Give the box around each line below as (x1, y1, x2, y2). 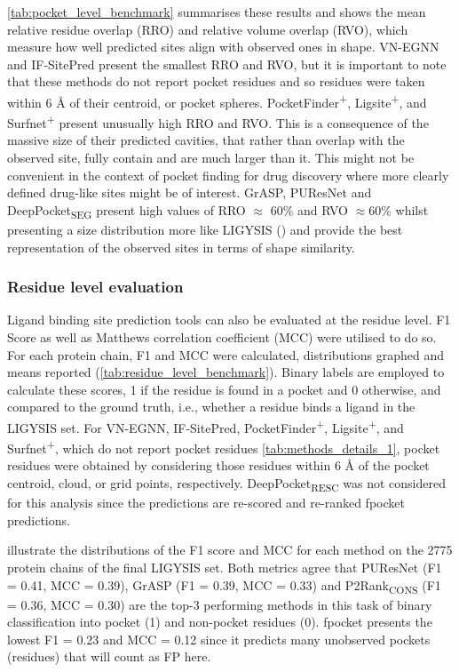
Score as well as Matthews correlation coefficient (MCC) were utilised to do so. (7, 327, 437, 346)
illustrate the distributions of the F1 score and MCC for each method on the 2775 (7, 540, 453, 559)
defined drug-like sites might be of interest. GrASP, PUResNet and (7, 183, 372, 202)
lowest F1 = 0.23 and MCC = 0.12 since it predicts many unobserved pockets (7, 629, 431, 648)
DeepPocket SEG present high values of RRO (7, 200, 246, 221)
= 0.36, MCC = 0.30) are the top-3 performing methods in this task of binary (7, 595, 432, 613)
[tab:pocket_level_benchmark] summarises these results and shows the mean (7, 3, 426, 20)
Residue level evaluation (7, 276, 184, 298)
